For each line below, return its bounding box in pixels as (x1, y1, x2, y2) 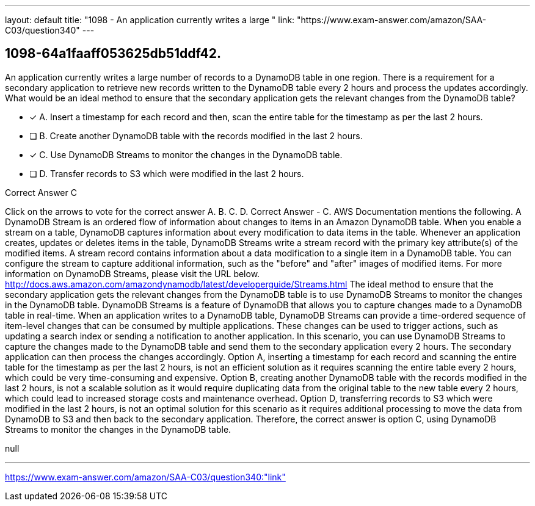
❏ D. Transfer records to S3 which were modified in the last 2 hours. (29, 168, 304, 179)
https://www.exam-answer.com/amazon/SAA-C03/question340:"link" (5, 471, 286, 482)
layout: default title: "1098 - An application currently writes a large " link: (5, 15, 295, 25)
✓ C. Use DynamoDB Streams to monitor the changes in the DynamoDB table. (29, 149, 343, 160)
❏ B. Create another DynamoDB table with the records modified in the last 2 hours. (29, 130, 363, 141)
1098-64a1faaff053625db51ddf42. (5, 46, 222, 62)
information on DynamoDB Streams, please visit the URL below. (5, 268, 260, 279)
